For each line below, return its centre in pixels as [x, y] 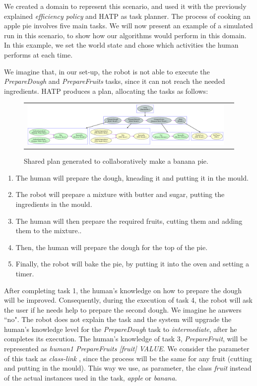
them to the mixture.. [49, 230]
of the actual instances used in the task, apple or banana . [91, 377]
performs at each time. [38, 54]
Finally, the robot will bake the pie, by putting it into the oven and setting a [132, 264]
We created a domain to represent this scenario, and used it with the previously [125, 6]
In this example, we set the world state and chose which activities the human [121, 45]
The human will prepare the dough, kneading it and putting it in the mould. [132, 177]
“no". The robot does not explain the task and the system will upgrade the [118, 319]
